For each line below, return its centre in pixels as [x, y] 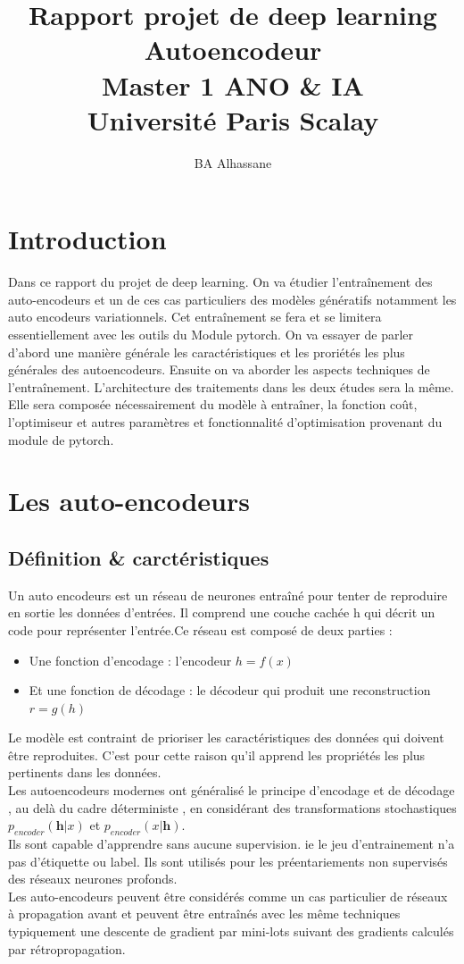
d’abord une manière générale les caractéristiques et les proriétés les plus [207, 352]
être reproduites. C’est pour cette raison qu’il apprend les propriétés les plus [217, 754]
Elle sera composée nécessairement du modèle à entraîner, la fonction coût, [213, 404]
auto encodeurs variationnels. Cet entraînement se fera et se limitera [195, 317]
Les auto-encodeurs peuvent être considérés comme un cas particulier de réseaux [228, 896]
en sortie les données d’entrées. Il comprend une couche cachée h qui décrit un [222, 612]
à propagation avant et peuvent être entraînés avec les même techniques [204, 914]
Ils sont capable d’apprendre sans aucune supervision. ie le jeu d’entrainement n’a [232, 844]
